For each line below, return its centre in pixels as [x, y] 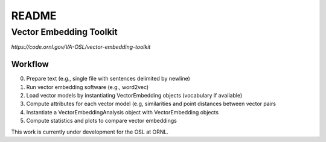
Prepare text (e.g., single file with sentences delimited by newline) [108, 79]
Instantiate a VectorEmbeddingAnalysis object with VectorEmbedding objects [123, 112]
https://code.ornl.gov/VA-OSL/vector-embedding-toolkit [81, 47]
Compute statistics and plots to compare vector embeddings [102, 121]
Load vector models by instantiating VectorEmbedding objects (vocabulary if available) [134, 96]
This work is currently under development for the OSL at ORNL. [90, 132]
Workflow [30, 64]
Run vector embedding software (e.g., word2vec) [88, 87]
